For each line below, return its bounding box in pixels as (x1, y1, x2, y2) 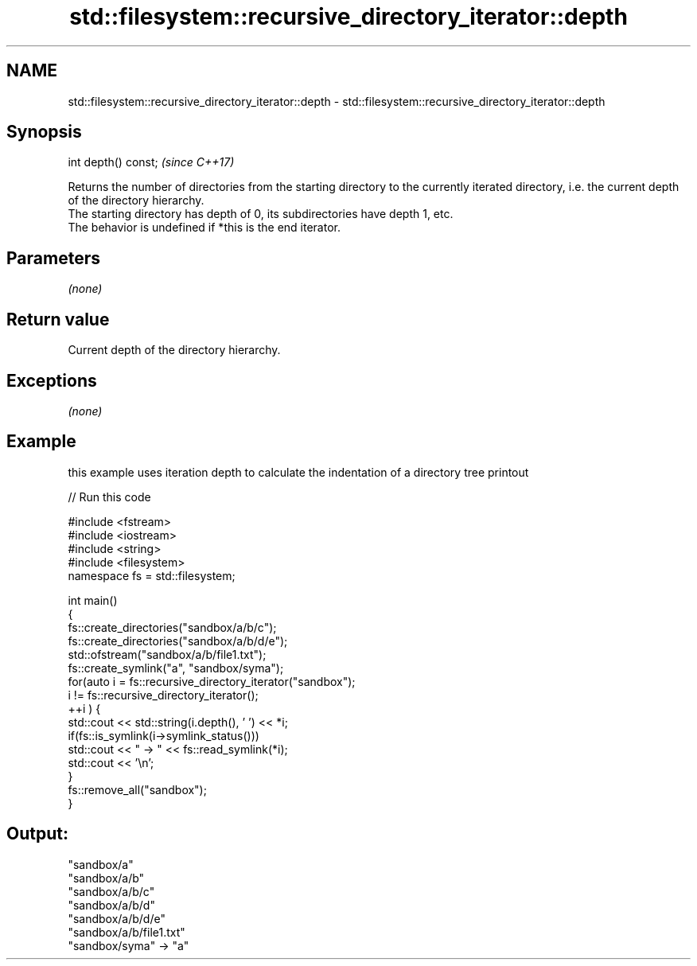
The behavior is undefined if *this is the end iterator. (68, 220, 341, 235)
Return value (6, 309, 110, 329)
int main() (68, 593, 118, 607)
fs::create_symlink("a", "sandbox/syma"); (68, 660, 284, 675)
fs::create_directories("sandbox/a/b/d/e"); (68, 633, 288, 648)
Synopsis (6, 122, 82, 142)
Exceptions (6, 370, 97, 391)
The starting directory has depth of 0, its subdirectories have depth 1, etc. (68, 207, 454, 221)
